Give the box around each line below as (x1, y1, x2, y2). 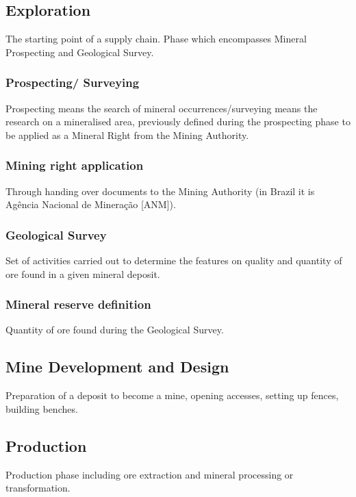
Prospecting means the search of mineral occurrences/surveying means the (5, 101, 318, 115)
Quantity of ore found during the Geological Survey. (5, 322, 224, 337)
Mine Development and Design (5, 356, 229, 377)
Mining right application (5, 157, 144, 174)
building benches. (5, 401, 78, 416)
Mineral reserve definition (5, 296, 151, 313)
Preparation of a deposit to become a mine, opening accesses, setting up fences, (5, 388, 339, 403)
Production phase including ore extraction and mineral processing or (5, 467, 294, 481)
